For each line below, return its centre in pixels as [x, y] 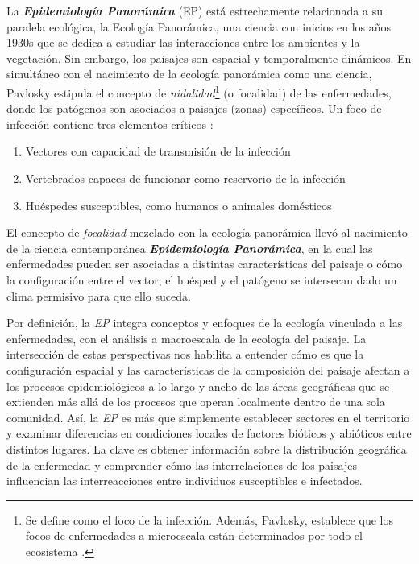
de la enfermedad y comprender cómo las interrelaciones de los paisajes [182, 464]
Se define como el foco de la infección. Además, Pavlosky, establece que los [209, 519]
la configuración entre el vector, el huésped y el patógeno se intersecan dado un [202, 279]
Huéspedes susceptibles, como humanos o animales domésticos [178, 205]
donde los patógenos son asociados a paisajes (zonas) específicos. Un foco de [194, 108]
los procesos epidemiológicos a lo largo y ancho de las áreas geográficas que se [198, 386]
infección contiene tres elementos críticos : [110, 124]
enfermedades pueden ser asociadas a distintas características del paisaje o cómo [205, 264]
